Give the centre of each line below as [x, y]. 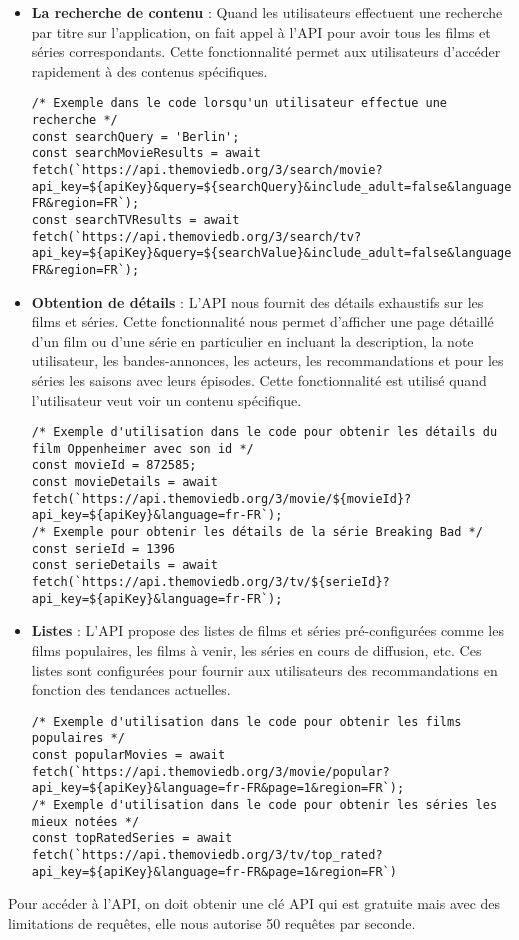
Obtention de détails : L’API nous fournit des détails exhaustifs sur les [257, 301]
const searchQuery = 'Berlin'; [135, 136]
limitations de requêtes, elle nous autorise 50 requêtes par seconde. [212, 922]
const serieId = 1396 [103, 548]
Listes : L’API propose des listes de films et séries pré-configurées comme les [267, 630]
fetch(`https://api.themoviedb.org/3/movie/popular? [210, 771]
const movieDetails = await [124, 482]
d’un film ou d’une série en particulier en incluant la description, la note [252, 340]
